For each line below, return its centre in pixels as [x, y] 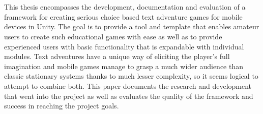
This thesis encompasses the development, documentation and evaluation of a [125, 7]
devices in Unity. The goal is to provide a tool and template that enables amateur [132, 26]
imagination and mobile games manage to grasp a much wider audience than [124, 66]
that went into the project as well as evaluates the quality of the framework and [129, 96]
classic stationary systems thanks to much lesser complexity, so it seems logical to [131, 76]
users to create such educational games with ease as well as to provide [113, 36]
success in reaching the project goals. [62, 106]
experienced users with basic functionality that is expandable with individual [124, 46]
